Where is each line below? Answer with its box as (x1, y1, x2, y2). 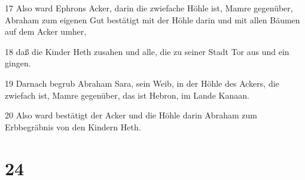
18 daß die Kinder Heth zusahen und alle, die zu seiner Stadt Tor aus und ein (5, 45, 289, 57)
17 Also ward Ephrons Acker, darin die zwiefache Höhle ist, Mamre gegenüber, (5, 2, 293, 14)
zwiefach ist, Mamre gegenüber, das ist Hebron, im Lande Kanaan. (5, 89, 249, 101)
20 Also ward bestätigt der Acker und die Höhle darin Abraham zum (5, 109, 257, 121)
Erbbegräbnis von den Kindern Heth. (5, 120, 141, 133)
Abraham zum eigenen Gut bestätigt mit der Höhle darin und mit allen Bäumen (5, 13, 300, 26)
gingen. (5, 57, 31, 69)
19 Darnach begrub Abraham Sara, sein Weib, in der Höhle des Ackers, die (5, 77, 279, 89)
